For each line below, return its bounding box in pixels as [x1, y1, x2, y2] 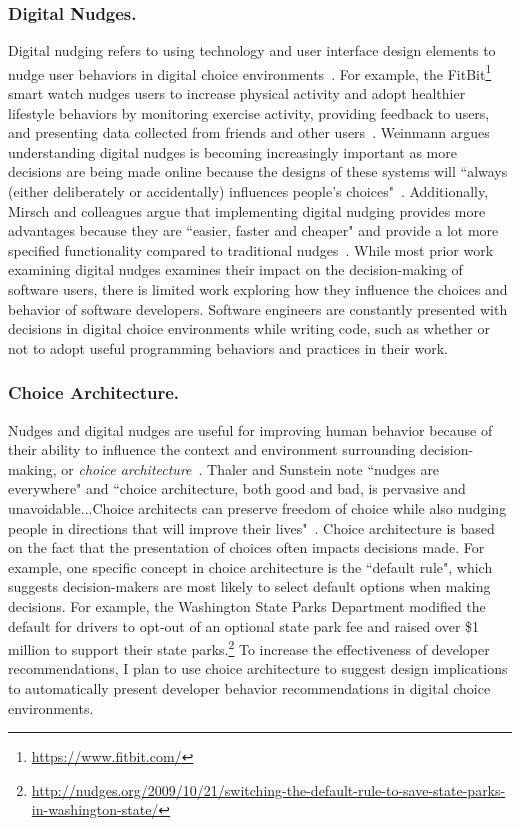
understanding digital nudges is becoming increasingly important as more [8, 141, 457, 162]
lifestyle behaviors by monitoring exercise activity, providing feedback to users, [8, 102, 490, 123]
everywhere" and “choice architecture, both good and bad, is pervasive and [8, 478, 466, 499]
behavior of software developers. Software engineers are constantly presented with [8, 298, 508, 319]
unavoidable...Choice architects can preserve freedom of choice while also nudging [8, 497, 507, 518]
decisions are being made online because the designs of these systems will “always [8, 161, 508, 182]
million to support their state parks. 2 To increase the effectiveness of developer [8, 636, 490, 659]
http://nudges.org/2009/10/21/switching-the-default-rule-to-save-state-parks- [31, 779, 506, 800]
